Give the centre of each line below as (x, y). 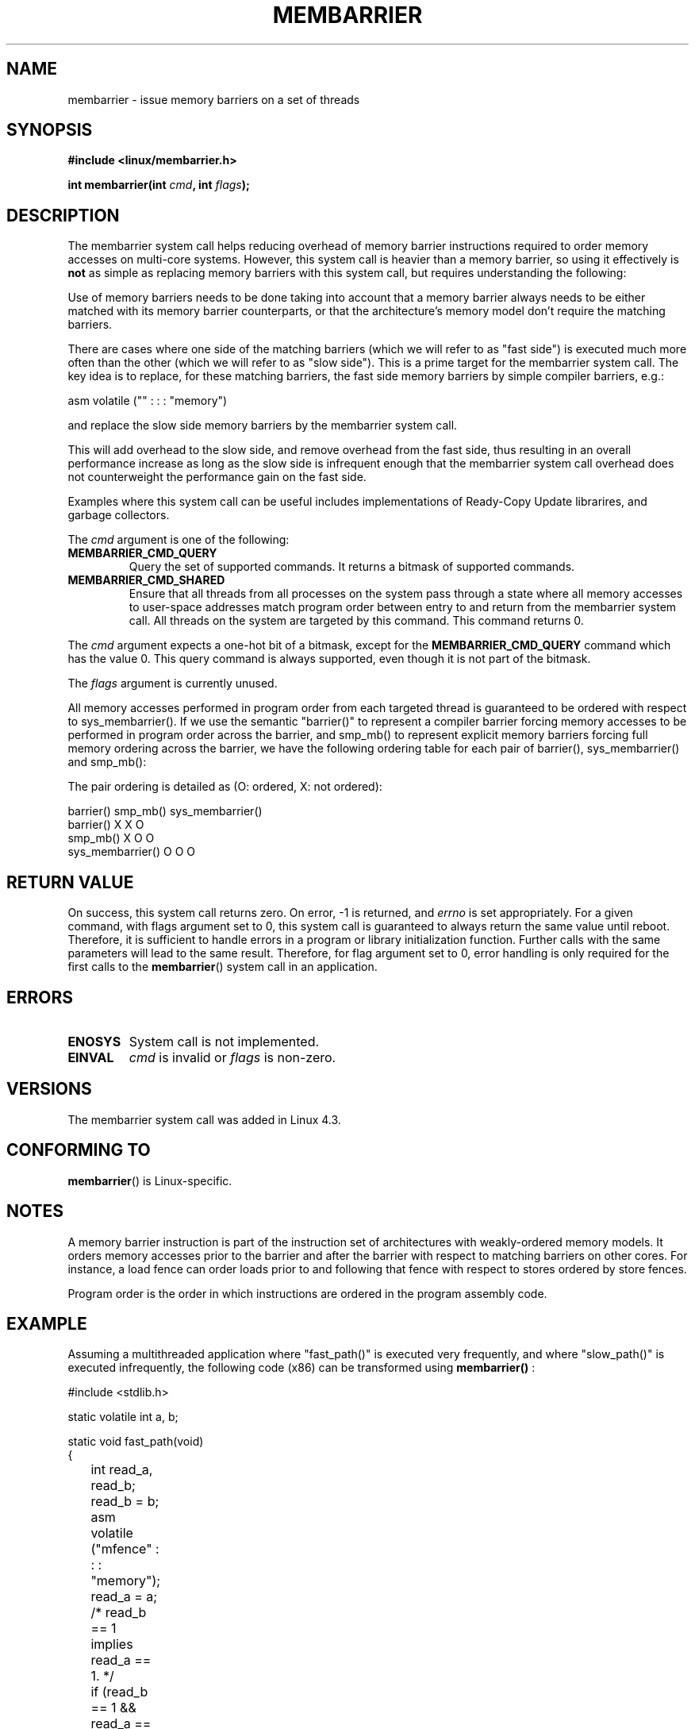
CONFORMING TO (79, 1150)
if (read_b (119, 1692)
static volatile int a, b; (123, 1417)
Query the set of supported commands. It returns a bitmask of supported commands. (352, 567)
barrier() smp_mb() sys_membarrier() (165, 811)
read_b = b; (125, 1502)
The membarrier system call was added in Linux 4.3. (204, 1119)
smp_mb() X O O (111, 838)
